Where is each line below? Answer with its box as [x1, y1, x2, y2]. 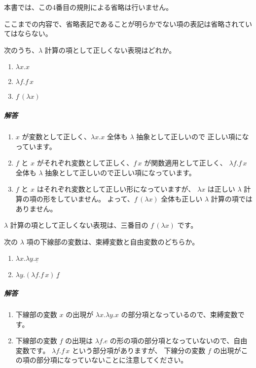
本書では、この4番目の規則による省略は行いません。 [4, 2, 173, 12]
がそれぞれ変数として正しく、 [37, 158, 134, 168]
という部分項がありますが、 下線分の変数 [72, 345, 206, 355]
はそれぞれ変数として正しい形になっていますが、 [37, 184, 195, 194]
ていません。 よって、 [64, 193, 134, 204]
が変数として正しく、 [22, 131, 91, 141]
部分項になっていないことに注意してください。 [36, 355, 188, 365]
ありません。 [15, 203, 57, 213]
